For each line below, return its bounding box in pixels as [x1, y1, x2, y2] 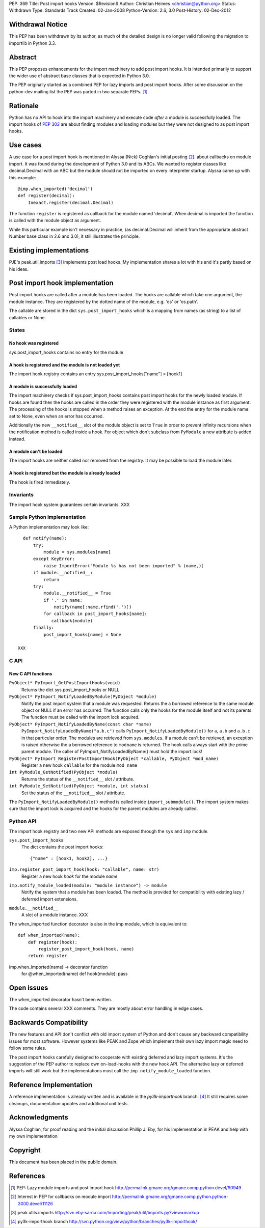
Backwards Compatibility [9, 1018, 88, 1027]
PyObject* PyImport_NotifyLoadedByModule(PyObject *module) [9, 694, 157, 699]
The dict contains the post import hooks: [21, 844, 104, 850]
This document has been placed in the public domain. [9, 1159, 118, 1165]
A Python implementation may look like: [9, 524, 89, 530]
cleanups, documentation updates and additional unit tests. [9, 1100, 129, 1106]
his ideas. [9, 266, 29, 272]
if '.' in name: [43, 597, 83, 603]
